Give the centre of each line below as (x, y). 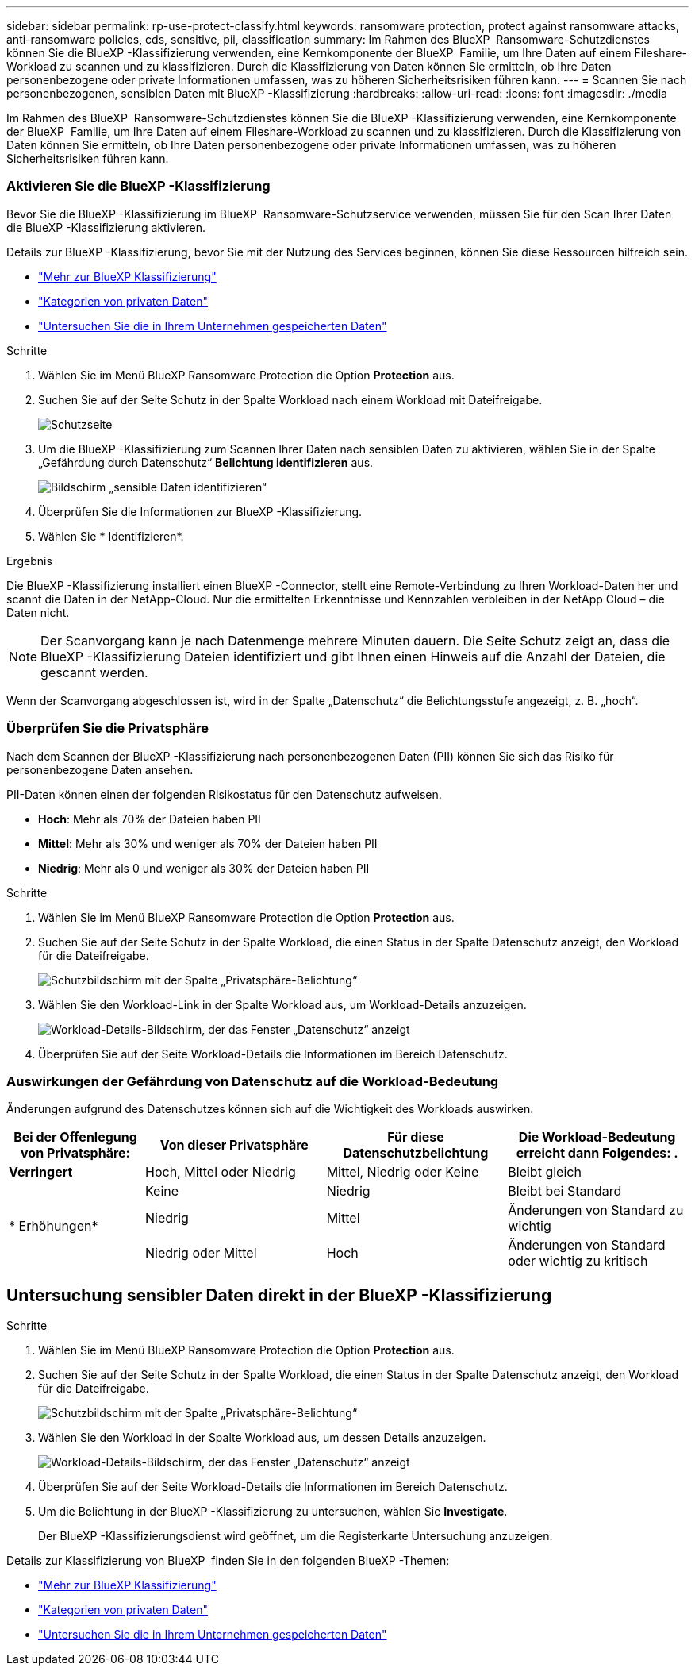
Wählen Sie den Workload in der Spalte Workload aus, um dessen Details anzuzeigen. (262, 1438)
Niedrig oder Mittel (201, 1253)
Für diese (416, 1137)
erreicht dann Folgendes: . (597, 1153)
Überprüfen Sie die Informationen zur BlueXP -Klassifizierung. (200, 511)
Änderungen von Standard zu (596, 1210)
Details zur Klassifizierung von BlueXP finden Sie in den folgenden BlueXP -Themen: (228, 1561)
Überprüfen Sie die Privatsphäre (108, 728)
